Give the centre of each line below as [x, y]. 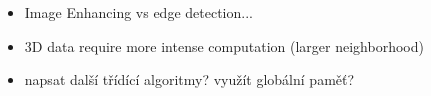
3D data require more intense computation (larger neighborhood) [224, 45]
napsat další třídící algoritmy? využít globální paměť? [189, 79]
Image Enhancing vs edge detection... [138, 12]
